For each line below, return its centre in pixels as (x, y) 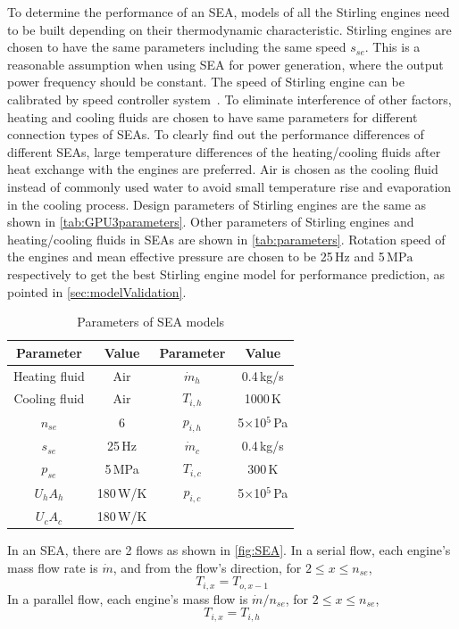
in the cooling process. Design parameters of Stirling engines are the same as (217, 204)
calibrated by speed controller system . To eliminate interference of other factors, (229, 99)
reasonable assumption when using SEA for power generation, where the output (225, 64)
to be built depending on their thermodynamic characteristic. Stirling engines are (229, 29)
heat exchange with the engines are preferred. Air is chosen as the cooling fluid (223, 169)
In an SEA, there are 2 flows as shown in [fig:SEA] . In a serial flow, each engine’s (229, 550)
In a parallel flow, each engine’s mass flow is (128, 598)
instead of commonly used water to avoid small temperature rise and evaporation (229, 186)
